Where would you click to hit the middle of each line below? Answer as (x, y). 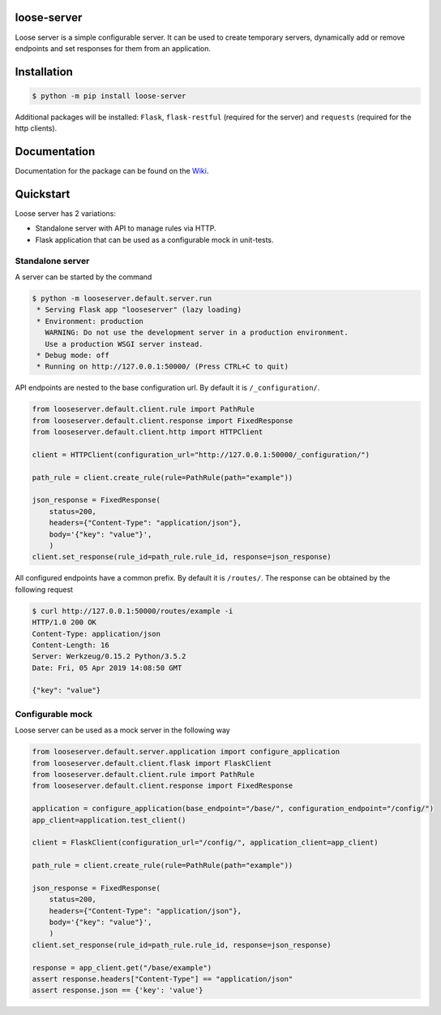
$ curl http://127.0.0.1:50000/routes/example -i (133, 611)
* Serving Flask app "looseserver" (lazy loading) (139, 310)
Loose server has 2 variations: (66, 214)
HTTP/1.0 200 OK (64, 622)
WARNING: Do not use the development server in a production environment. (197, 333)
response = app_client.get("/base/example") (122, 967)
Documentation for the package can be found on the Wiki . (112, 171)
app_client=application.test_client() (109, 820)
